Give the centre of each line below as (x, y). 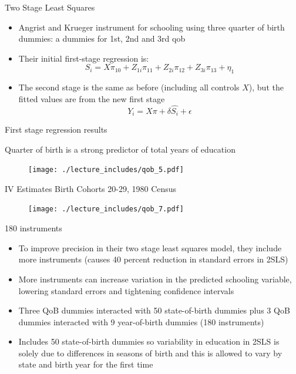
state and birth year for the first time (86, 364)
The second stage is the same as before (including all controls (129, 87)
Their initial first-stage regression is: (84, 58)
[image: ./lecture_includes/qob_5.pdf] (106, 170)
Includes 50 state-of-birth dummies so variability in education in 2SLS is (149, 341)
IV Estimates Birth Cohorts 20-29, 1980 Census (91, 188)
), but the (266, 87)
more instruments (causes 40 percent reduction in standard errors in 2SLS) (153, 259)
